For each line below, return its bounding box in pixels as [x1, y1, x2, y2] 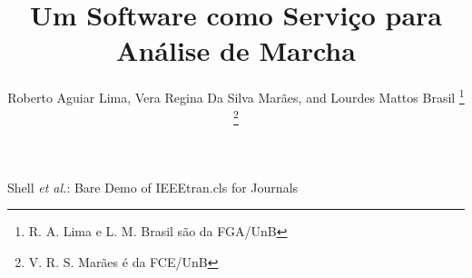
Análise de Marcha [116, 32, 356, 69]
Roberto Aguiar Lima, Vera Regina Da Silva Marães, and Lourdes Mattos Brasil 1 [7, 85, 465, 106]
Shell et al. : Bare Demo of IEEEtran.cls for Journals [7, 177, 299, 196]
